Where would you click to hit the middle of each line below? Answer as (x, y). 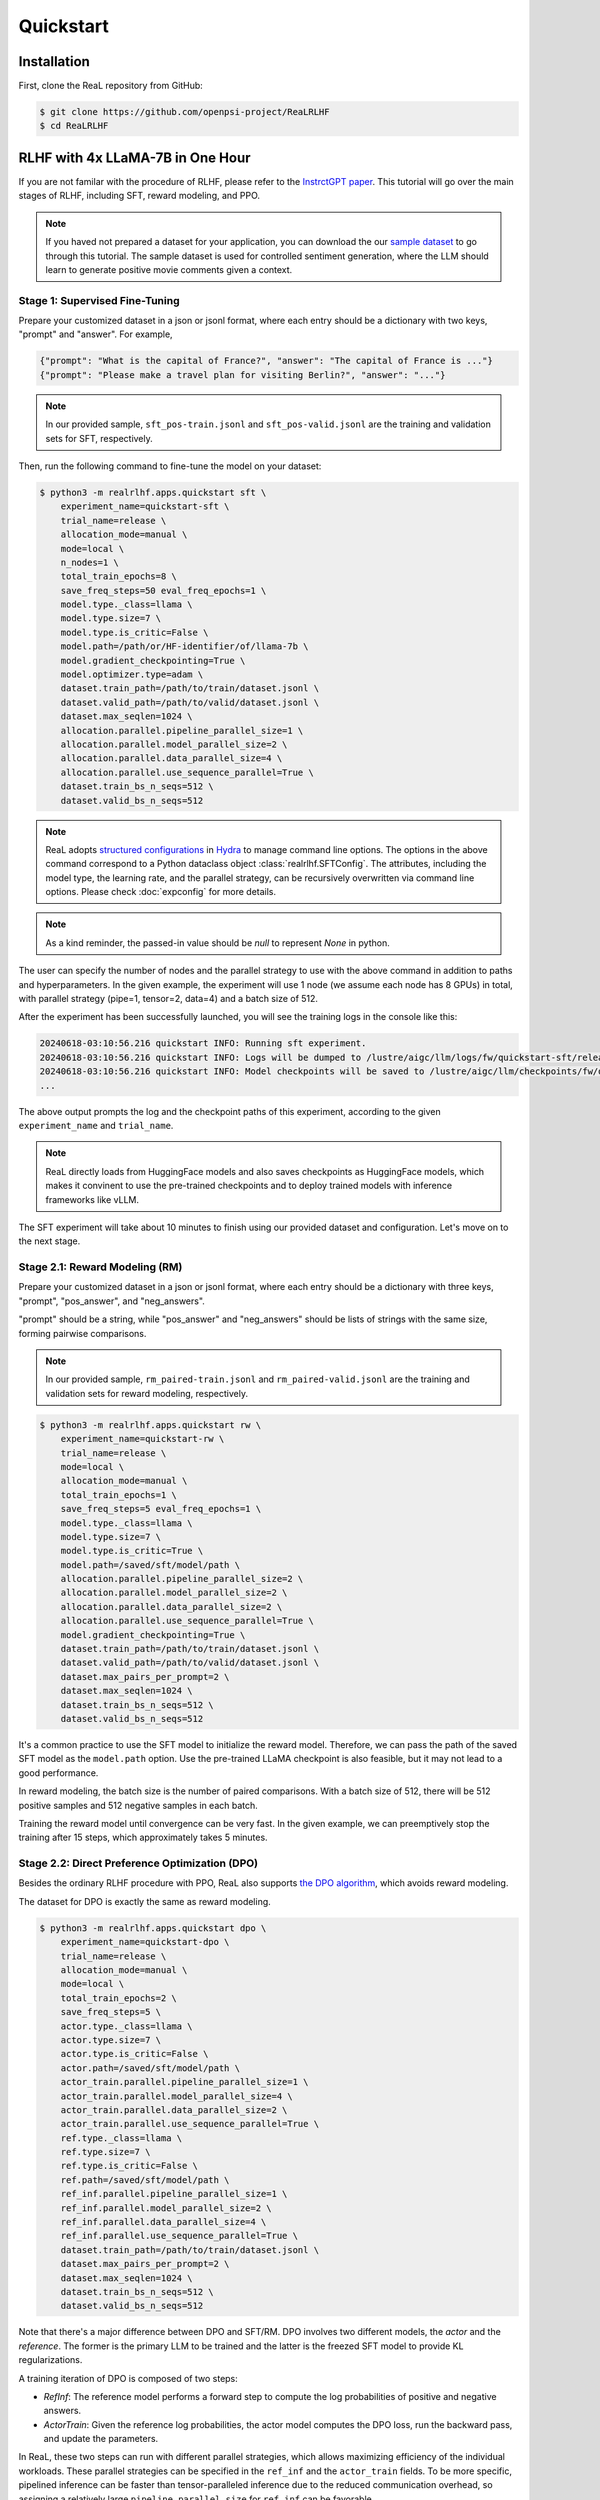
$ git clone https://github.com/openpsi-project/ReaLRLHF (184, 112)
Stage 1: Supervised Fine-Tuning (99, 300)
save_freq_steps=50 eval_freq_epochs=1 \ (163, 590)
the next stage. (49, 1241)
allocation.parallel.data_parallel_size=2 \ (171, 1606)
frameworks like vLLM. (92, 1199)
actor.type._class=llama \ (127, 2026)
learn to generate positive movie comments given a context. (169, 269)
